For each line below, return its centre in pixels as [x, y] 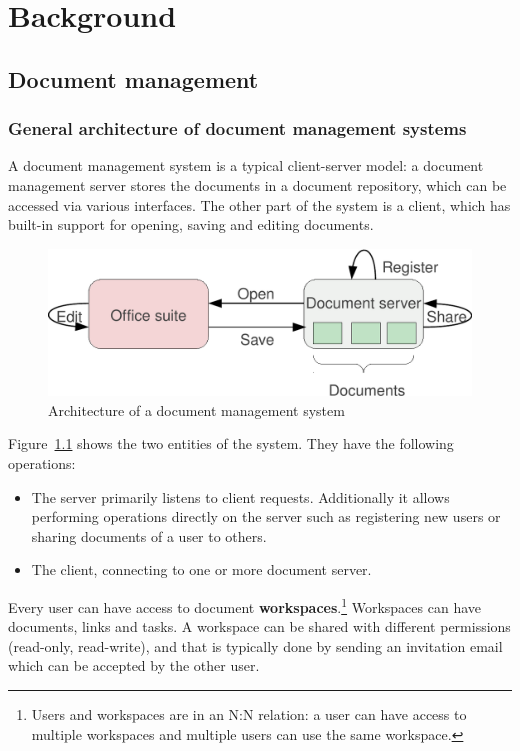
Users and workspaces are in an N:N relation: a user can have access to [249, 713]
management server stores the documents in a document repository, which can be [257, 184]
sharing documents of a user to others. [149, 535]
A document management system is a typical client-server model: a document [246, 165]
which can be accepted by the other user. [134, 665]
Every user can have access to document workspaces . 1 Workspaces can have [244, 605]
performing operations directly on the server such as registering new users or [266, 516]
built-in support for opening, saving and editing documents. [191, 224]
